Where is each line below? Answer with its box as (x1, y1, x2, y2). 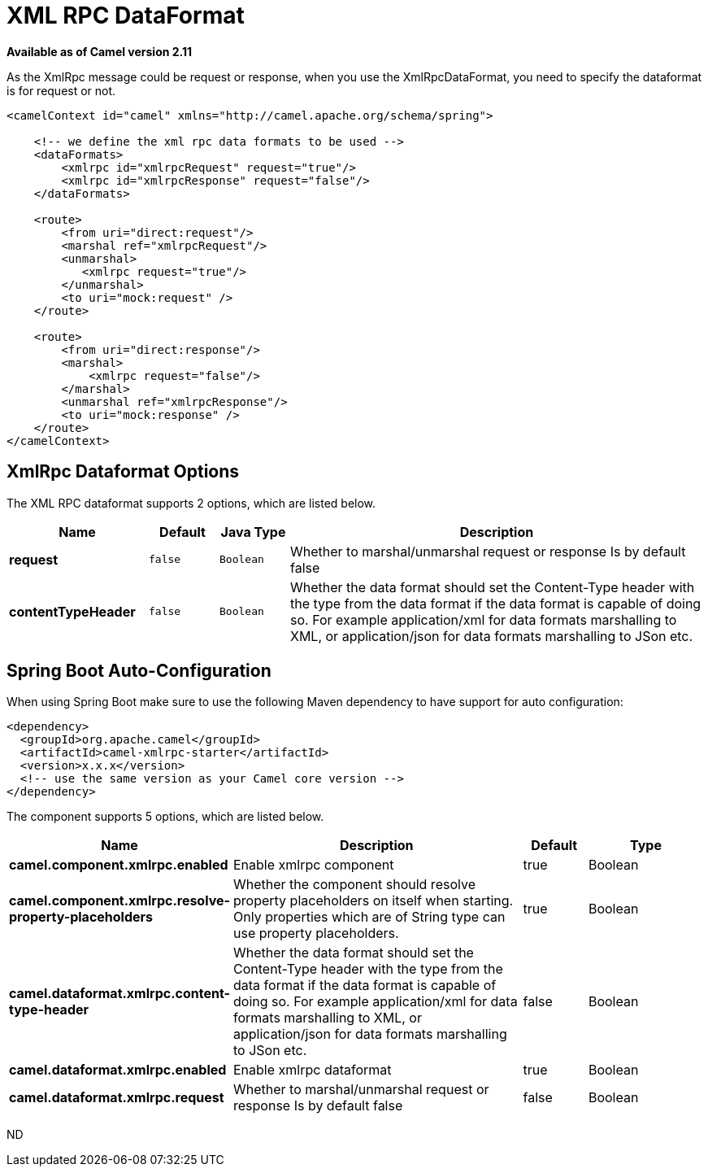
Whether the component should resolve (233, 876, 476, 893)
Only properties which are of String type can (233, 909, 506, 926)
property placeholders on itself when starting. (233, 892, 514, 909)
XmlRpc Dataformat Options (7, 461, 240, 482)
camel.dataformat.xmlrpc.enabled (9, 1062, 227, 1079)
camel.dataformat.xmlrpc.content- (9, 985, 230, 1002)
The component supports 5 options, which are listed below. (7, 809, 324, 824)
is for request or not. (7, 83, 116, 98)
